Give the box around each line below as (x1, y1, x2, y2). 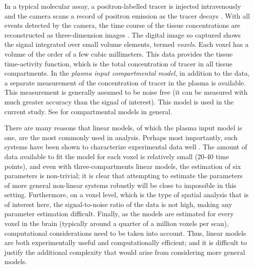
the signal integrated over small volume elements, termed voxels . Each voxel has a (4, 39, 249, 49)
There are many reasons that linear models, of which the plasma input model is (4, 123, 242, 133)
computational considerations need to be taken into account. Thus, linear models (4, 227, 246, 238)
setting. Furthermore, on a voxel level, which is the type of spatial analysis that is (4, 189, 249, 200)
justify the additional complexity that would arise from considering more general (4, 247, 245, 257)
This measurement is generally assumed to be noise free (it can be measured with (4, 87, 248, 97)
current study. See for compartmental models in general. (4, 106, 173, 116)
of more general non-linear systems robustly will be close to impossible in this (4, 180, 236, 190)
